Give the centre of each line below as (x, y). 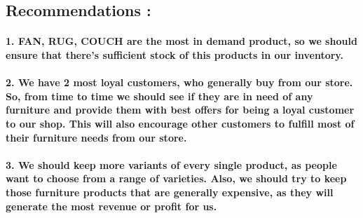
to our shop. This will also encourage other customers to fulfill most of (180, 123)
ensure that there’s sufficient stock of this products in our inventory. (174, 54)
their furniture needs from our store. (96, 137)
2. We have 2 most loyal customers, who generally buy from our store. (179, 82)
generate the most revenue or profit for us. (111, 206)
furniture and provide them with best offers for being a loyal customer (180, 110)
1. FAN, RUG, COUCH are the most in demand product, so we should (181, 41)
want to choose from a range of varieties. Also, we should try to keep (176, 178)
